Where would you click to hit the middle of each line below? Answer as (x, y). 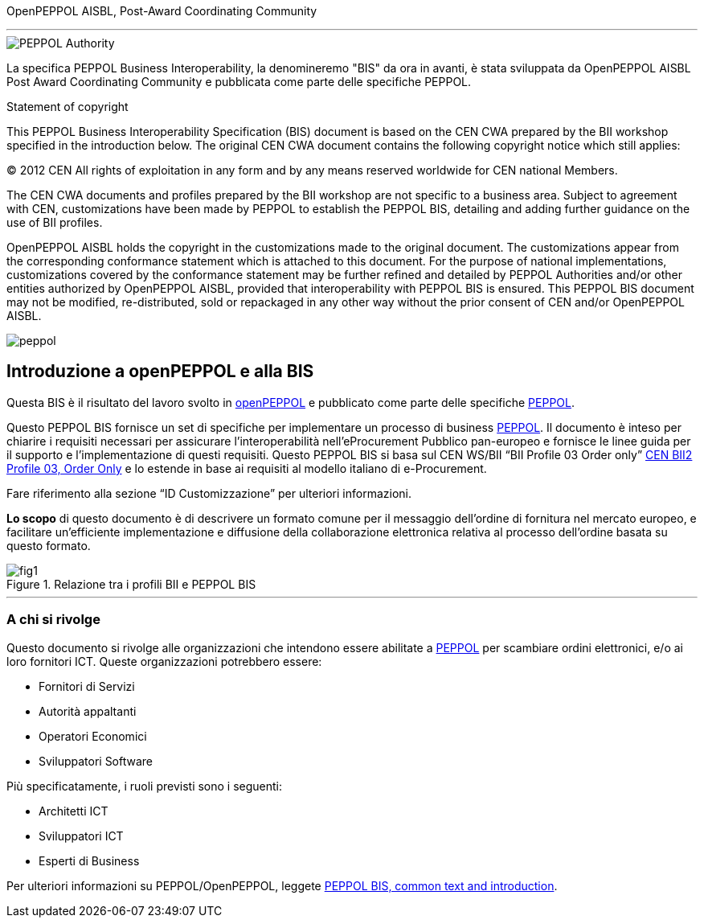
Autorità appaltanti (88, 711)
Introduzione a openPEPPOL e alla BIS (160, 372)
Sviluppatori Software (96, 761)
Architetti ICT (74, 811)
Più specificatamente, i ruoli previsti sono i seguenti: (145, 786)
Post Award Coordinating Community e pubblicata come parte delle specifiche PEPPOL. (239, 82)
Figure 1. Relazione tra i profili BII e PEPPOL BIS (131, 584)
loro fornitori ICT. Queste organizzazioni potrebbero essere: (164, 661)
